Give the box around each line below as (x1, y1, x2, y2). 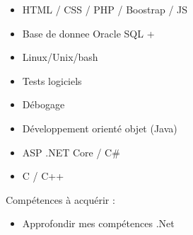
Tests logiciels (22, 73, 82, 88)
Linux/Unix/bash (22, 50, 98, 64)
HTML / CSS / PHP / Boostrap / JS (22, 2, 188, 16)
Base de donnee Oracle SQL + (22, 25, 155, 40)
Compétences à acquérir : (6, 192, 115, 207)
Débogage (22, 97, 65, 112)
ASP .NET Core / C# (22, 144, 120, 159)
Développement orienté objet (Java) (22, 120, 177, 135)
